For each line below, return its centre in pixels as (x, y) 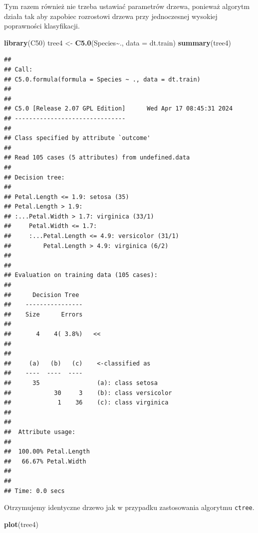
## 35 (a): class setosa (81, 383)
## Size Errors (43, 314)
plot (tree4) (21, 524)
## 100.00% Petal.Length (47, 452)
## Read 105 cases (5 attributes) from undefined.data (97, 158)
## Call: (18, 69)
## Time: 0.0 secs (34, 491)
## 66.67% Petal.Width (45, 461)
